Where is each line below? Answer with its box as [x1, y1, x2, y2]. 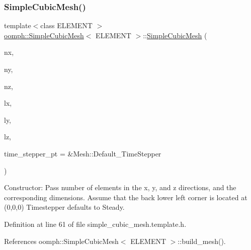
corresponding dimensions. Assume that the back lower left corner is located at [4, 192, 247, 202]
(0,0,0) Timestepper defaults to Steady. [4, 202, 125, 212]
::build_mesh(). [178, 235, 226, 246]
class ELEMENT [40, 20, 93, 31]
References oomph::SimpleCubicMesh [4, 235, 119, 246]
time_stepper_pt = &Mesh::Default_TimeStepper [4, 148, 161, 158]
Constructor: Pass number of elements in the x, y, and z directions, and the [4, 182, 236, 193]
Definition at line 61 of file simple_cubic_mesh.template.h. [4, 218, 187, 229]
